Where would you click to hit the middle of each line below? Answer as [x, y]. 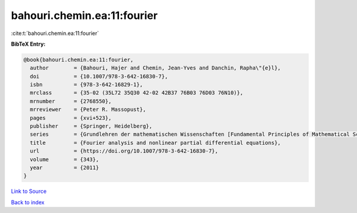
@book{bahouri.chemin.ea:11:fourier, [79, 60]
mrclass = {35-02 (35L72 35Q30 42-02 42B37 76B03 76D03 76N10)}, [137, 93]
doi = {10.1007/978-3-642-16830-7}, [99, 76]
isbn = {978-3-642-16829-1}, [86, 85]
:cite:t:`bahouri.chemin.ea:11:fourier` [55, 33]
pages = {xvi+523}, [71, 118]
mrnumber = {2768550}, [71, 101]
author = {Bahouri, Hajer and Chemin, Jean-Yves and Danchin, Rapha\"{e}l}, [155, 68]
